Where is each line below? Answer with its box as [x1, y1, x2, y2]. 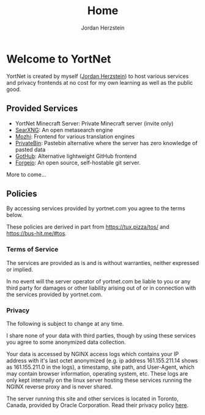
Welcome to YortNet [6, 52, 111, 66]
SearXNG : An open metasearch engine [15, 126, 113, 133]
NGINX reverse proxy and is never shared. [6, 382, 113, 390]
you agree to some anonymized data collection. [6, 338, 127, 346]
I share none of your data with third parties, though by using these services [6, 331, 196, 339]
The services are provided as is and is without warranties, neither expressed [6, 259, 199, 266]
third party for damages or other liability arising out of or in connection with [6, 284, 196, 291]
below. [6, 211, 23, 219]
